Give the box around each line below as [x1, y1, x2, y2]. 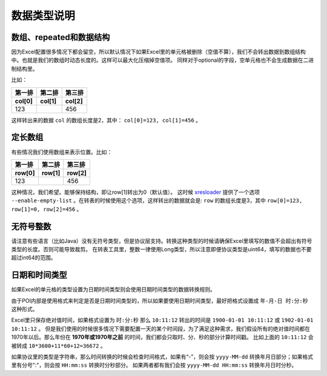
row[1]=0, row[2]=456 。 [11, 205, 82, 213]
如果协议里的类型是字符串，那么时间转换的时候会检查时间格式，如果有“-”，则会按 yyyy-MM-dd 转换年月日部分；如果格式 [11, 353, 313, 360]
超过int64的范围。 [11, 254, 56, 262]
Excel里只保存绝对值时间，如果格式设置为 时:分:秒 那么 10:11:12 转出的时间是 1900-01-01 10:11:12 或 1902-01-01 [11, 317, 314, 324]
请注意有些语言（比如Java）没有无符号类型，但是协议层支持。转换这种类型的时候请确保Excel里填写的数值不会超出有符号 [11, 237, 312, 245]
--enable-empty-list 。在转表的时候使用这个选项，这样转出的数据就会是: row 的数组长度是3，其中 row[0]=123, [11, 197, 303, 204]
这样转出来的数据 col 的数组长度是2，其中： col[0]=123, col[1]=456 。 [11, 116, 202, 124]
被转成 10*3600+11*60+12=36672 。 [11, 342, 106, 349]
